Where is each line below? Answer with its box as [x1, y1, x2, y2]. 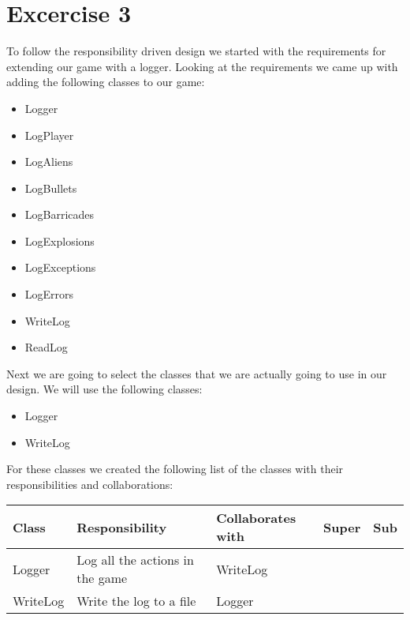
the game [76, 569, 128, 588]
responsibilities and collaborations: [6, 475, 173, 492]
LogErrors [24, 286, 74, 302]
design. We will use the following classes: [6, 381, 203, 397]
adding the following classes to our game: [6, 73, 205, 90]
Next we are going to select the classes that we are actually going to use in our [6, 365, 387, 381]
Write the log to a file [76, 592, 196, 611]
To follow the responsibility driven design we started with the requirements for [6, 43, 386, 59]
